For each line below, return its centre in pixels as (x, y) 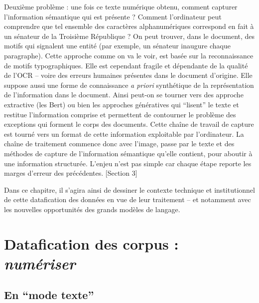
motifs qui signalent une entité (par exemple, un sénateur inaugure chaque (117, 46)
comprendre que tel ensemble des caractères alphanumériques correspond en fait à (129, 26)
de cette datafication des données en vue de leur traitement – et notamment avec (128, 199)
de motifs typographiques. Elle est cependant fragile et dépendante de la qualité (126, 65)
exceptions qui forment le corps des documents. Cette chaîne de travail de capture (129, 124)
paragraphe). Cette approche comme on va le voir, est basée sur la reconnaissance (129, 55)
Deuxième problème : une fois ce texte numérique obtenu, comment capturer (121, 6)
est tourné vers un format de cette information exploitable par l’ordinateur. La (124, 134)
